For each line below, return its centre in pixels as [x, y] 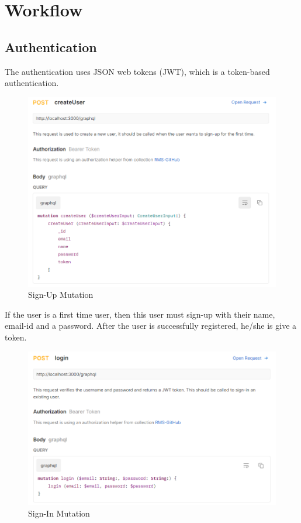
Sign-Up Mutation [61, 295]
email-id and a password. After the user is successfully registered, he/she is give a [151, 326]
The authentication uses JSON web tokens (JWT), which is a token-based [137, 71]
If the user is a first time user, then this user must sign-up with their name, [140, 314]
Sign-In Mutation [59, 513]
